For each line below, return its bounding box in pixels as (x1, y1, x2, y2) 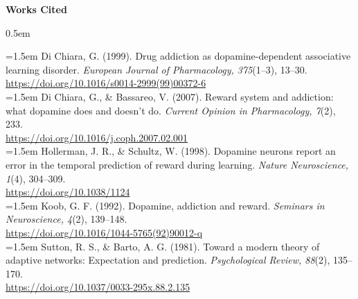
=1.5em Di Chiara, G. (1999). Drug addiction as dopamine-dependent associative (6, 49, 351, 63)
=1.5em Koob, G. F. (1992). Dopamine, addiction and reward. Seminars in (6, 198, 325, 212)
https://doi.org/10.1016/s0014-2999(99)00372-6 (6, 76, 206, 90)
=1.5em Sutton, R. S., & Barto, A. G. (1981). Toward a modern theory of (6, 239, 320, 253)
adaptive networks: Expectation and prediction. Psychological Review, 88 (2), (6, 253, 330, 267)
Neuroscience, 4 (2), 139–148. (6, 212, 127, 226)
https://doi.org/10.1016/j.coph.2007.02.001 (6, 130, 188, 144)
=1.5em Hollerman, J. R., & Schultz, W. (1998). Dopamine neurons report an (6, 144, 336, 158)
